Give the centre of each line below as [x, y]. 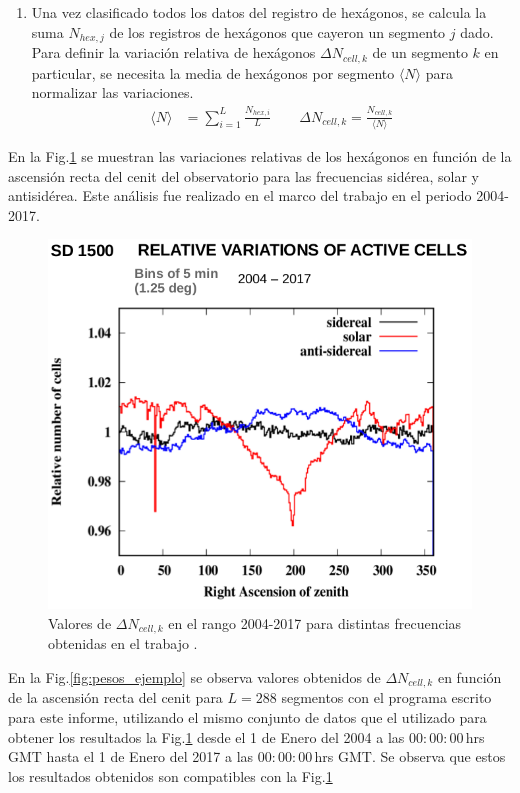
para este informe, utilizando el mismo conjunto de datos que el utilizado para [247, 716]
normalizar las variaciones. [112, 92]
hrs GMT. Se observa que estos [410, 756]
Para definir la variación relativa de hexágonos [173, 52]
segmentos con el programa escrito [386, 697]
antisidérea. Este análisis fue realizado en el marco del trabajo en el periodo [240, 195]
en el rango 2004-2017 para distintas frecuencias [315, 622]
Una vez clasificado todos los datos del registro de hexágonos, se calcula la [259, 12]
